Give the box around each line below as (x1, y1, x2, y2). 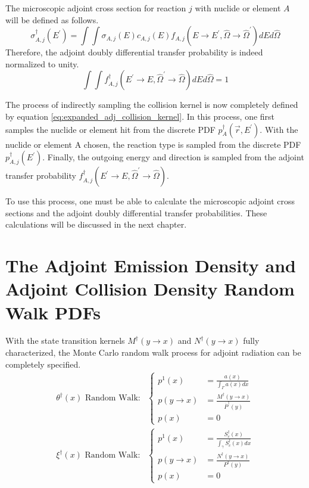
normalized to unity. (5, 57, 79, 70)
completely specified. (5, 358, 81, 370)
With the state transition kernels (5, 334, 125, 347)
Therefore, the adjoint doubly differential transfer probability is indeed (5, 46, 263, 58)
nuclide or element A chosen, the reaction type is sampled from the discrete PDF (5, 138, 301, 150)
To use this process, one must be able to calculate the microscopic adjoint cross (5, 195, 295, 207)
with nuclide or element (195, 2, 281, 14)
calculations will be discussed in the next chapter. (5, 218, 187, 231)
